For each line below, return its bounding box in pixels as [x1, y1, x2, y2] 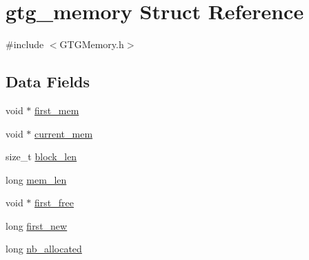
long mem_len [6, 172, 67, 186]
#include [6, 37, 44, 52]
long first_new [6, 218, 68, 232]
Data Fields [6, 71, 90, 92]
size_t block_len [6, 149, 77, 164]
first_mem [34, 102, 79, 117]
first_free [34, 195, 74, 210]
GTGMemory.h [59, 37, 124, 52]
